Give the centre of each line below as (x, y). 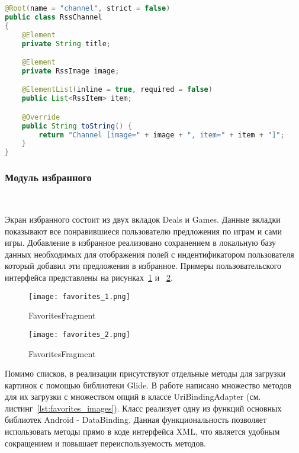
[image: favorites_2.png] (79, 334)
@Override (41, 117)
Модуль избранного (48, 177)
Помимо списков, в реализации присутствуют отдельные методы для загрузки (145, 373)
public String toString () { (77, 126)
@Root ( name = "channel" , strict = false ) (88, 8)
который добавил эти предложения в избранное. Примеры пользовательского (143, 266)
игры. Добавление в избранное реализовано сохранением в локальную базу (140, 242)
